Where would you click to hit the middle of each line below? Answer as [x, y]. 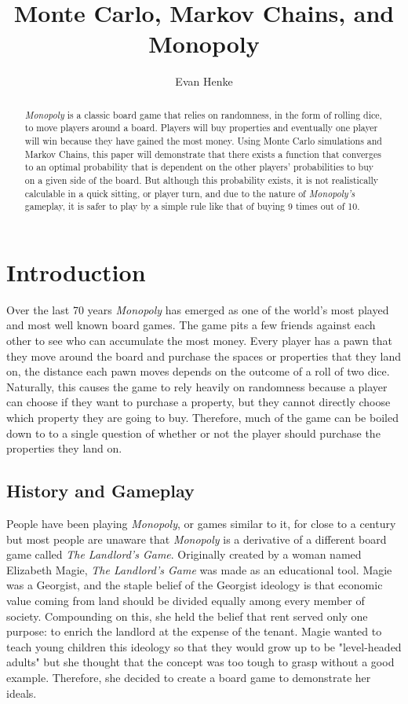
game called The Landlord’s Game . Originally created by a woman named [184, 554]
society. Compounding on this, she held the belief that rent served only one [187, 616]
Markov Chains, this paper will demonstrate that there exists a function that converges [203, 154]
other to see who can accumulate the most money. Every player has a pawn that [200, 341]
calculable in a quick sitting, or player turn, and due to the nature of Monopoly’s [190, 193]
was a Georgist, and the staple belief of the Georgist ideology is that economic [195, 585]
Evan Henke [204, 81]
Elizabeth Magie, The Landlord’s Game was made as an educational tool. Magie [199, 569]
